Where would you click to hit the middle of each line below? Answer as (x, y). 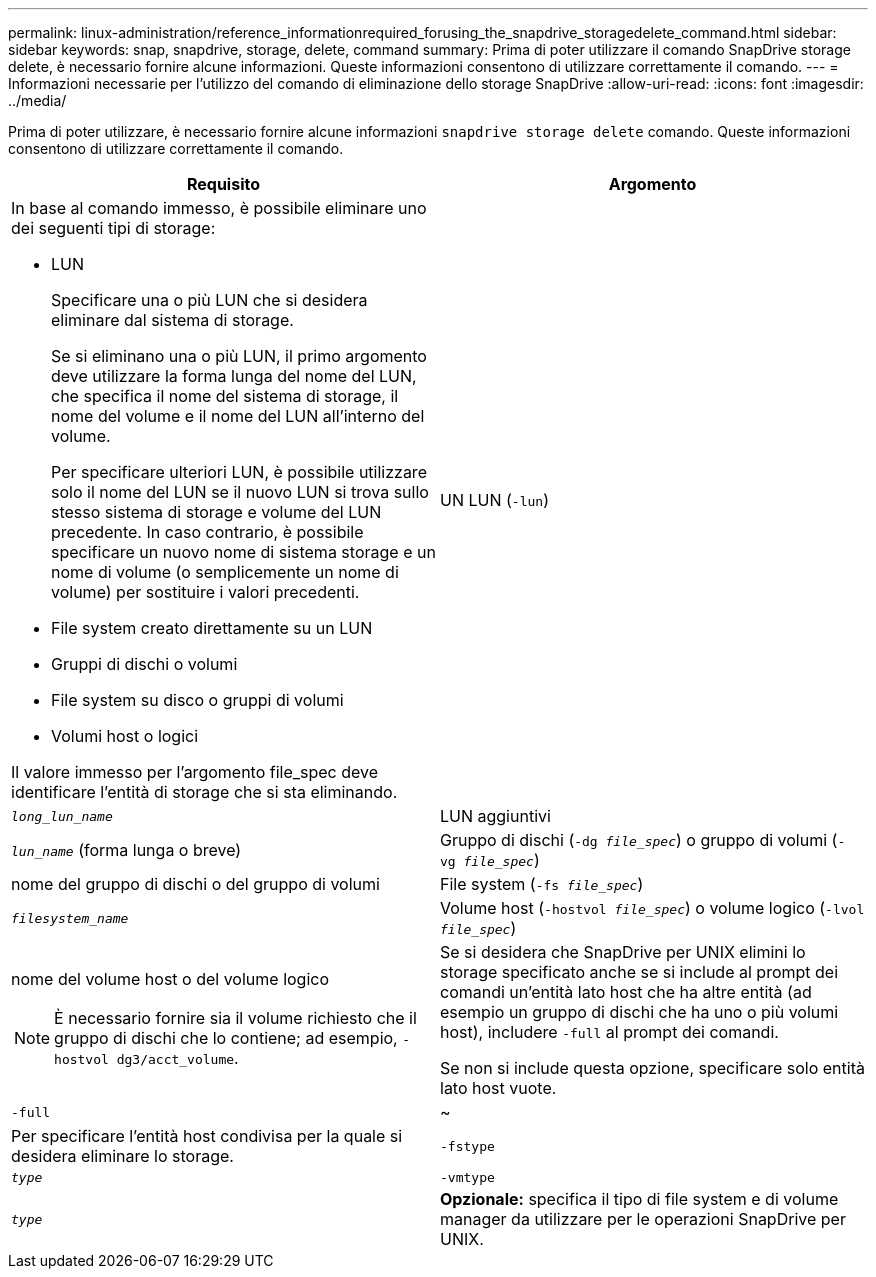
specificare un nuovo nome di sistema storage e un (243, 552)
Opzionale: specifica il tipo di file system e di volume (639, 1199)
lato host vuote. (498, 1088)
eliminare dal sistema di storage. (172, 320)
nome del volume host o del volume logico (170, 979)
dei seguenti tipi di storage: (113, 228)
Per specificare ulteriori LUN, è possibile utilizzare (239, 472)
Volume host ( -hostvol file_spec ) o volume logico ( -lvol (652, 908)
